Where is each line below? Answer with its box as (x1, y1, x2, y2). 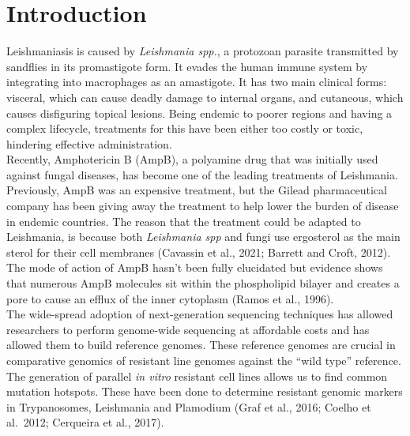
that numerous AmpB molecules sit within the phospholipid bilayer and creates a (6, 275, 400, 291)
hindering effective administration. (6, 135, 172, 152)
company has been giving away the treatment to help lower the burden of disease (6, 197, 399, 214)
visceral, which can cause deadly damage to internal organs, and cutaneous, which (6, 88, 404, 105)
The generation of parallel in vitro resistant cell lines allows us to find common (6, 367, 388, 384)
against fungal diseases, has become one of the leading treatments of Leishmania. (6, 166, 398, 182)
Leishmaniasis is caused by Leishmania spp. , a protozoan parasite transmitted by (6, 43, 399, 59)
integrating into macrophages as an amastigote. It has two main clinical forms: (6, 73, 387, 90)
